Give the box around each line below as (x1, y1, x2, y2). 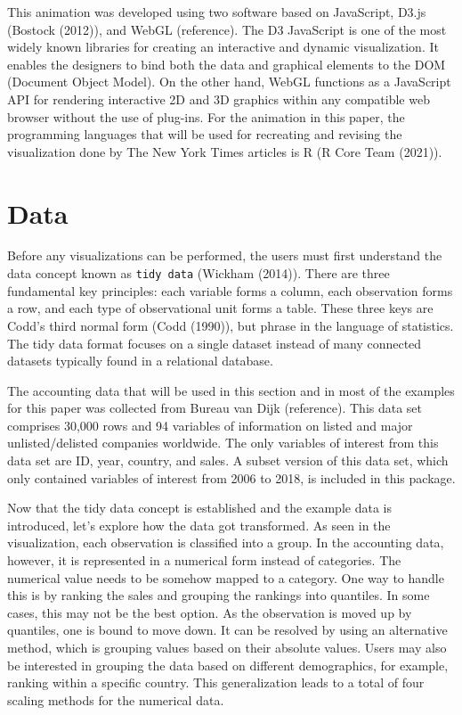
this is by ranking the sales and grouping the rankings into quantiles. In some (7, 586, 430, 604)
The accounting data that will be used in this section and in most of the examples (7, 381, 455, 399)
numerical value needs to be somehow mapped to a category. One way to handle (7, 568, 444, 587)
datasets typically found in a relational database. (7, 351, 273, 370)
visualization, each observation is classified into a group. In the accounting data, (7, 533, 444, 552)
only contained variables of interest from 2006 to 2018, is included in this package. (7, 468, 456, 487)
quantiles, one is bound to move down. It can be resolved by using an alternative (7, 620, 448, 639)
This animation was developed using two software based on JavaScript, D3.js (7, 3, 426, 21)
